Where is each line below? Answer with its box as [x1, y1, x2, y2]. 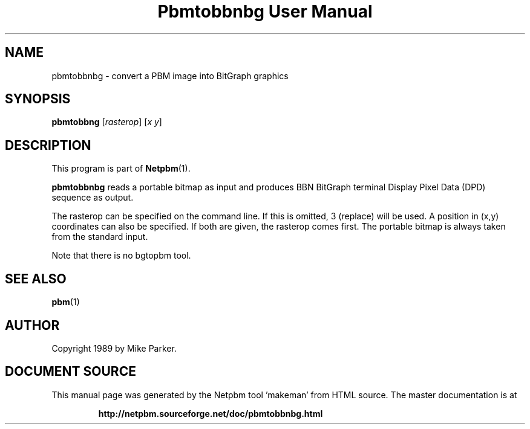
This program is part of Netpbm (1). [51, 163, 191, 174]
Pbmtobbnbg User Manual [157, 1, 373, 22]
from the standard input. [51, 231, 148, 242]
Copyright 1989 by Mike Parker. [51, 343, 177, 353]
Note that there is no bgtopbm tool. [51, 250, 191, 261]
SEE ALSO [5, 271, 67, 286]
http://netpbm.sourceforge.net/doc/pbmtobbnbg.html [98, 408, 323, 419]
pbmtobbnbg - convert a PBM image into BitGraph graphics [51, 70, 289, 81]
